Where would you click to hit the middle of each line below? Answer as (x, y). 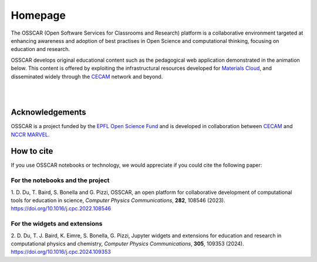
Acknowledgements (48, 112)
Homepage (38, 15)
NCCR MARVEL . (30, 135)
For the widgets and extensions (57, 224)
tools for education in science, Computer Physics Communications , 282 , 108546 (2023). (118, 200)
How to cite (32, 151)
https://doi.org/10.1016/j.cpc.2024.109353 (61, 252)
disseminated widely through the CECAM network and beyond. (87, 76)
